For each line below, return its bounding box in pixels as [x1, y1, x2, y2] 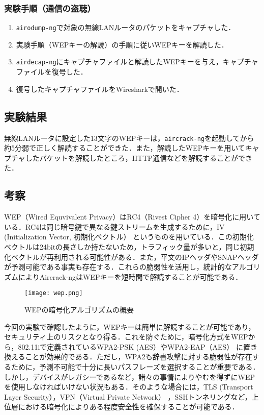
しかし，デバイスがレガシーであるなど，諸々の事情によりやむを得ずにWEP [4, 371, 255, 382]
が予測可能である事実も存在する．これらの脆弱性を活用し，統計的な [4, 261, 232, 272]
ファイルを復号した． [16, 66, 87, 77]
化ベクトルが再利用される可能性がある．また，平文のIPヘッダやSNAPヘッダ [4, 251, 259, 262]
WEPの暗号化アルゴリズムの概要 [24, 304, 134, 314]
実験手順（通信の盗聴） [4, 2, 96, 14]
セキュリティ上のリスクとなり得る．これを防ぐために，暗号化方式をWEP [4, 331, 248, 342]
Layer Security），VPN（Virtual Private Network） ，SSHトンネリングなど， [4, 391, 252, 402]
